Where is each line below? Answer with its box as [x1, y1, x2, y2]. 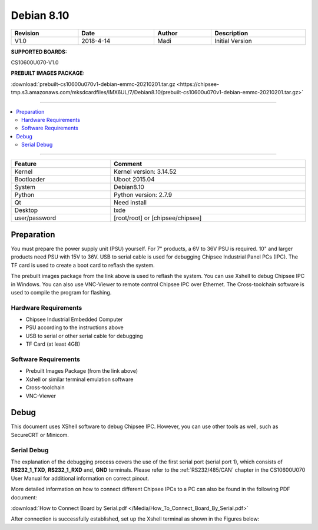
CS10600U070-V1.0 [11, 59, 59, 66]
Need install [114, 198, 147, 207]
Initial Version [214, 37, 253, 45]
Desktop [14, 206, 38, 214]
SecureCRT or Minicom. [11, 431, 69, 438]
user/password [14, 214, 56, 222]
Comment [114, 160, 143, 168]
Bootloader [14, 175, 45, 184]
